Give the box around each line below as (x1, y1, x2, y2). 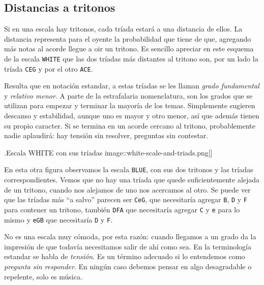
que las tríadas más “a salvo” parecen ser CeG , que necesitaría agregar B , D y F (4, 194, 248, 205)
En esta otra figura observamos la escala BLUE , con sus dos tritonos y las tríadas (4, 164, 253, 175)
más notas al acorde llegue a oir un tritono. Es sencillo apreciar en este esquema (4, 43, 254, 54)
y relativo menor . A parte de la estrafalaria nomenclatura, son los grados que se (4, 90, 253, 101)
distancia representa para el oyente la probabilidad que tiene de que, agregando (4, 33, 251, 44)
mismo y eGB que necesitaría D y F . (4, 214, 112, 225)
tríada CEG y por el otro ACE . (4, 63, 93, 74)
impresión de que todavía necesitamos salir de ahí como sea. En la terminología (4, 241, 251, 251)
